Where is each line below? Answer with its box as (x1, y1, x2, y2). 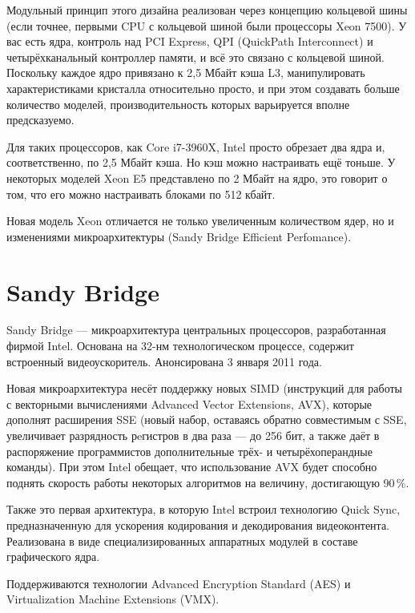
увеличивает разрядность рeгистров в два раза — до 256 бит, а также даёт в (6, 427, 380, 443)
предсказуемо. (6, 111, 75, 128)
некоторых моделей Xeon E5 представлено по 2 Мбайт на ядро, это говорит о (6, 169, 388, 186)
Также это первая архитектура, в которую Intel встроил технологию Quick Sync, (6, 501, 401, 518)
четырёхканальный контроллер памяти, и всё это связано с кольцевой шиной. (6, 48, 385, 65)
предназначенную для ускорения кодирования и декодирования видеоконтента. (6, 516, 389, 533)
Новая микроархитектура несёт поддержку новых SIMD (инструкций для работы (6, 380, 403, 397)
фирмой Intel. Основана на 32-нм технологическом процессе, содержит (6, 337, 354, 354)
